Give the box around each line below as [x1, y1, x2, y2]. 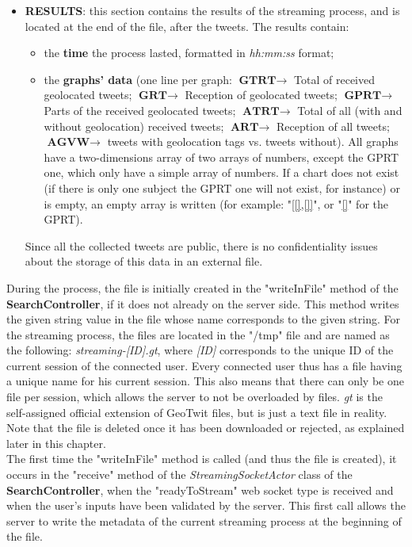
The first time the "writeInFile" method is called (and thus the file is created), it [6, 450, 397, 467]
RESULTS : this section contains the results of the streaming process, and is [25, 2, 400, 18]
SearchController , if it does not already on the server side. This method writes [6, 295, 399, 312]
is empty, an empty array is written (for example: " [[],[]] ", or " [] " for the [44, 195, 388, 212]
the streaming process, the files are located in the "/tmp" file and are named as [6, 326, 390, 342]
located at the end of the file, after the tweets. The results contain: [25, 17, 349, 34]
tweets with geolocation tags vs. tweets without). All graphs [107, 133, 399, 150]
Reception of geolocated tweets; [185, 86, 338, 103]
